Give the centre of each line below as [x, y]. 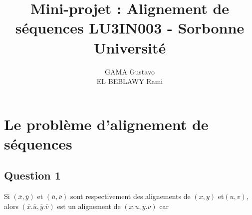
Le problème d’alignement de [106, 124]
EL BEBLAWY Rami [130, 81]
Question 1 [32, 175]
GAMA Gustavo [130, 71]
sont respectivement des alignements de [130, 196]
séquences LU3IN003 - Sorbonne [130, 28]
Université [130, 47]
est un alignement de [89, 206]
